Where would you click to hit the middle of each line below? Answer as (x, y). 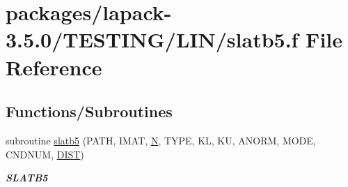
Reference (54, 67)
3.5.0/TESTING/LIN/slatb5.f (152, 39)
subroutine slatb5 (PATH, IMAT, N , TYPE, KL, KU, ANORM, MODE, (161, 140)
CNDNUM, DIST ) (45, 154)
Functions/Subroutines (89, 111)
